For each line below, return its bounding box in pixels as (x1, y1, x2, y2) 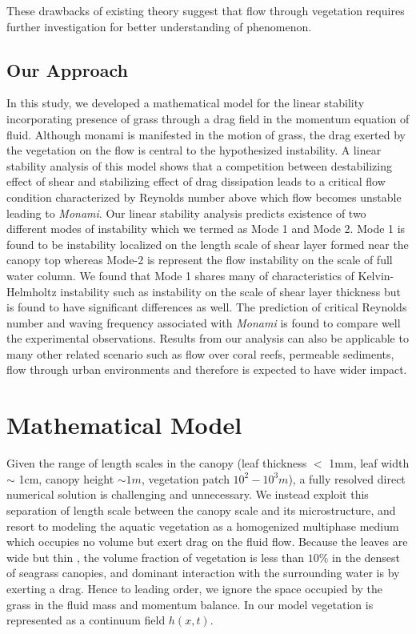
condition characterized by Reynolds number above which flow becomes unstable (6, 188, 402, 205)
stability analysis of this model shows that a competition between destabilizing (6, 157, 392, 174)
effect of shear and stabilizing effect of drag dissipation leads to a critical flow (6, 173, 386, 190)
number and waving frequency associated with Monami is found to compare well (6, 314, 401, 331)
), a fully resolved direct (288, 470, 406, 487)
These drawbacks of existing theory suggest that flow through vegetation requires (6, 2, 405, 18)
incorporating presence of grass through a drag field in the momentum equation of (6, 110, 410, 126)
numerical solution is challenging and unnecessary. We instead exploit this (6, 486, 369, 503)
